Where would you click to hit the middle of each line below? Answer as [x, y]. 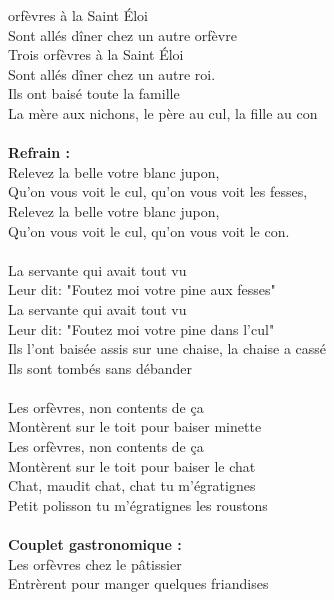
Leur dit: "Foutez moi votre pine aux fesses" [142, 289]
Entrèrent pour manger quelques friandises [138, 583]
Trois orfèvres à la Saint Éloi [96, 54]
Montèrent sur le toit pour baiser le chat [132, 465]
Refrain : [39, 152]
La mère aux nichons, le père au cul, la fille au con [163, 112]
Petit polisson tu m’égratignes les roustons [138, 504]
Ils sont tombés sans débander [100, 367]
